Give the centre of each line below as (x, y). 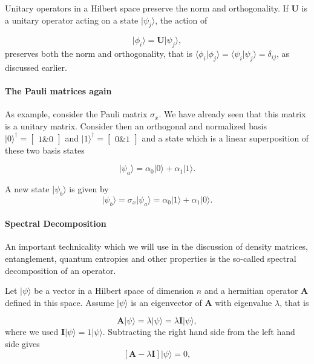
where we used (32, 332)
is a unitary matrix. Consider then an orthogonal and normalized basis (136, 125)
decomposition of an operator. (61, 270)
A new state (27, 188)
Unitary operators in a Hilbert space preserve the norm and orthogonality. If (147, 8)
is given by (89, 188)
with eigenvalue (244, 302)
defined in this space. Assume (60, 302)
